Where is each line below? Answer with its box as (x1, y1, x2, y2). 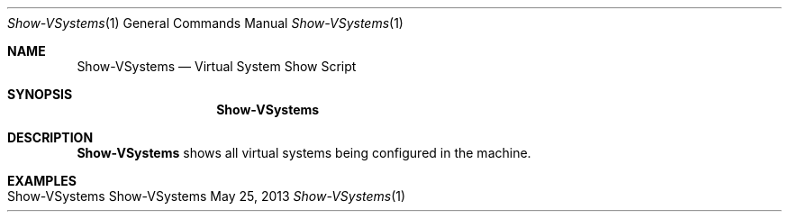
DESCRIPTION (7, 130, 94, 145)
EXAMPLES (7, 173, 77, 188)
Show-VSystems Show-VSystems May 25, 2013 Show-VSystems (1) (7, 188, 406, 204)
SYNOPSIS (7, 87, 73, 102)
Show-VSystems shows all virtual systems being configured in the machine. (77, 145, 531, 160)
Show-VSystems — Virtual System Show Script (77, 59, 357, 74)
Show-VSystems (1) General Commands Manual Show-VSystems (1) (7, 15, 404, 31)
